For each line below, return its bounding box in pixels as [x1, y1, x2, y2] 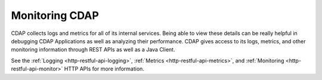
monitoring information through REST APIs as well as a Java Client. [11, 46, 175, 53]
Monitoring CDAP [11, 9, 100, 22]
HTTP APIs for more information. [64, 65, 144, 72]
